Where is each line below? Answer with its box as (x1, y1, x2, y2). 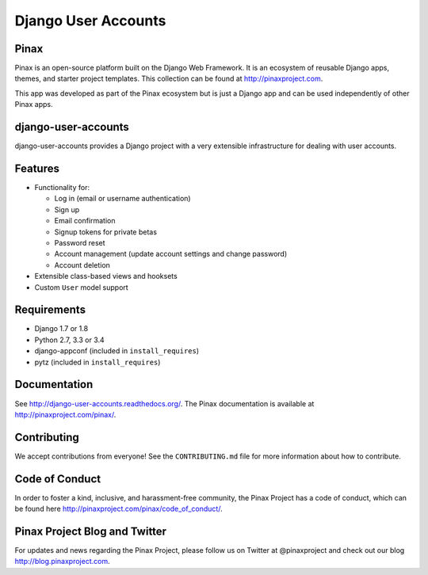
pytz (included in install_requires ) (34, 357, 161, 367)
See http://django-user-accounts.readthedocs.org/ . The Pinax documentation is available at (14, 398, 315, 408)
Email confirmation (54, 216, 116, 226)
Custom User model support (34, 282, 128, 292)
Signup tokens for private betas (54, 227, 158, 237)
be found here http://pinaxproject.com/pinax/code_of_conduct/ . (14, 504, 223, 514)
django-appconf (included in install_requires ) (34, 346, 200, 356)
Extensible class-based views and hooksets (34, 272, 178, 281)
